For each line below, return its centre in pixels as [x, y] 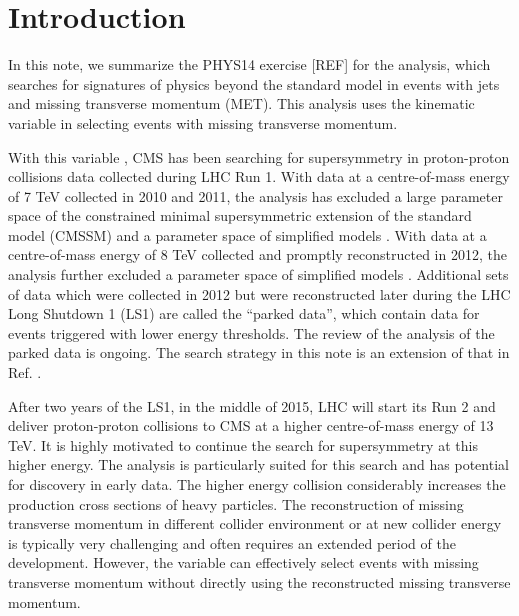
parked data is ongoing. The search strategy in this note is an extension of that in [259, 352]
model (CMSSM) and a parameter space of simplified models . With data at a [247, 234]
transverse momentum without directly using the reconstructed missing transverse [259, 581]
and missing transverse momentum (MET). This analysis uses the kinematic [241, 103]
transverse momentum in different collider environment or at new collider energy [255, 523]
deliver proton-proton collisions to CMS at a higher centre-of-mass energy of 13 [251, 425]
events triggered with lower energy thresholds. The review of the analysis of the [251, 332]
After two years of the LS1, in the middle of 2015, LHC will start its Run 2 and [252, 405]
